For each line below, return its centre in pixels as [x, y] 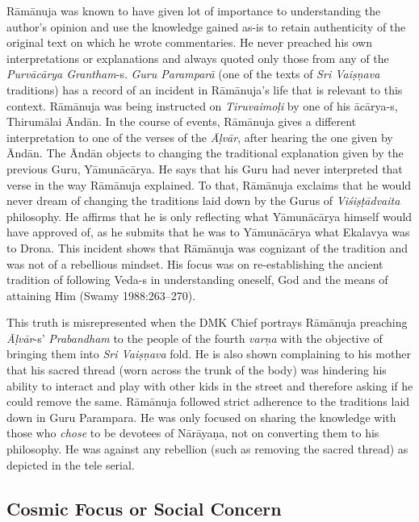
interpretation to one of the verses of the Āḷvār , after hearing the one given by [200, 137]
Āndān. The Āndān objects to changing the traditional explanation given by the [205, 153]
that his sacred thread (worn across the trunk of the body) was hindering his [197, 370]
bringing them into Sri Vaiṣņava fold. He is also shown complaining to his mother [209, 354]
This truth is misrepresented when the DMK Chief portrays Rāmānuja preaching [207, 322]
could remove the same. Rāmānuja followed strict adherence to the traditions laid [208, 401]
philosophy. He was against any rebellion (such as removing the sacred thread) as [207, 449]
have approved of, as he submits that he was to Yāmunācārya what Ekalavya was [208, 232]
